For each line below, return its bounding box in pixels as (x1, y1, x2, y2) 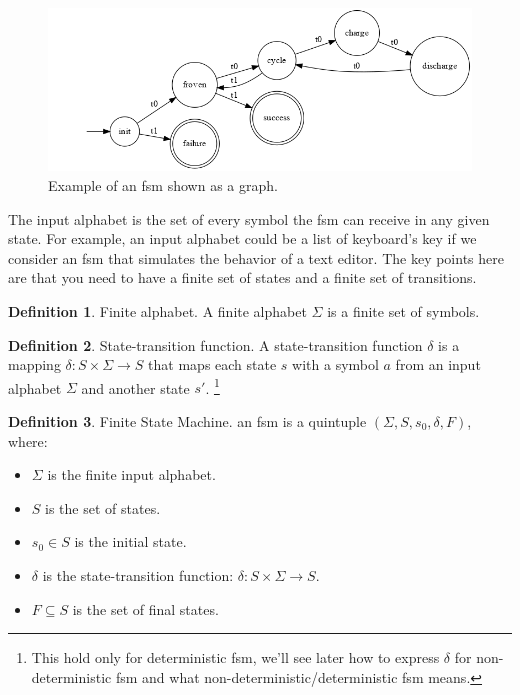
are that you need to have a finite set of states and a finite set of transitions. (8, 267, 477, 288)
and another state (81, 377, 190, 398)
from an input (395, 354, 481, 375)
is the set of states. (45, 497, 161, 518)
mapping (8, 354, 61, 375)
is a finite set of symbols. (327, 300, 480, 321)
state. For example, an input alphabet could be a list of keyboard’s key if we (8, 228, 477, 249)
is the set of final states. (72, 598, 219, 619)
